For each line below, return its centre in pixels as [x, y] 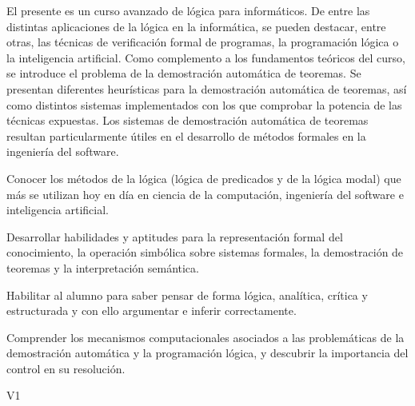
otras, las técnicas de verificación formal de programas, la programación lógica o [203, 42]
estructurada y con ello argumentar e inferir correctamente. [152, 310]
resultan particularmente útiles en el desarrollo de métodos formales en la [186, 135]
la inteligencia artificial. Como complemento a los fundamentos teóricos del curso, [206, 57]
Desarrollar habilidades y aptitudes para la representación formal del [175, 236]
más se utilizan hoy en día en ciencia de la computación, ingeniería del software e [205, 194]
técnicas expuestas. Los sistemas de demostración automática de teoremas [188, 120]
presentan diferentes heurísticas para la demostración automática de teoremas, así [207, 88]
